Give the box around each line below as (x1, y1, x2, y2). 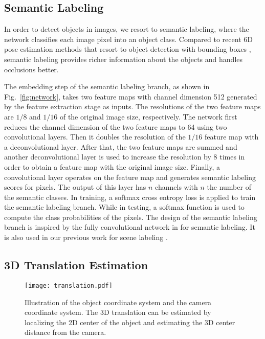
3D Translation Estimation (4, 257, 148, 273)
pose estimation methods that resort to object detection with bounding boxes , (4, 44, 251, 54)
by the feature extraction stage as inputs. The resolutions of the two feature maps (4, 101, 261, 112)
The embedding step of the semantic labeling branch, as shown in (4, 81, 210, 92)
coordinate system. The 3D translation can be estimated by (25, 307, 211, 317)
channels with (155, 182, 198, 192)
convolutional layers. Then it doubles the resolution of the (4, 131, 186, 142)
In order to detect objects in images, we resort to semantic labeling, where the (4, 24, 249, 34)
